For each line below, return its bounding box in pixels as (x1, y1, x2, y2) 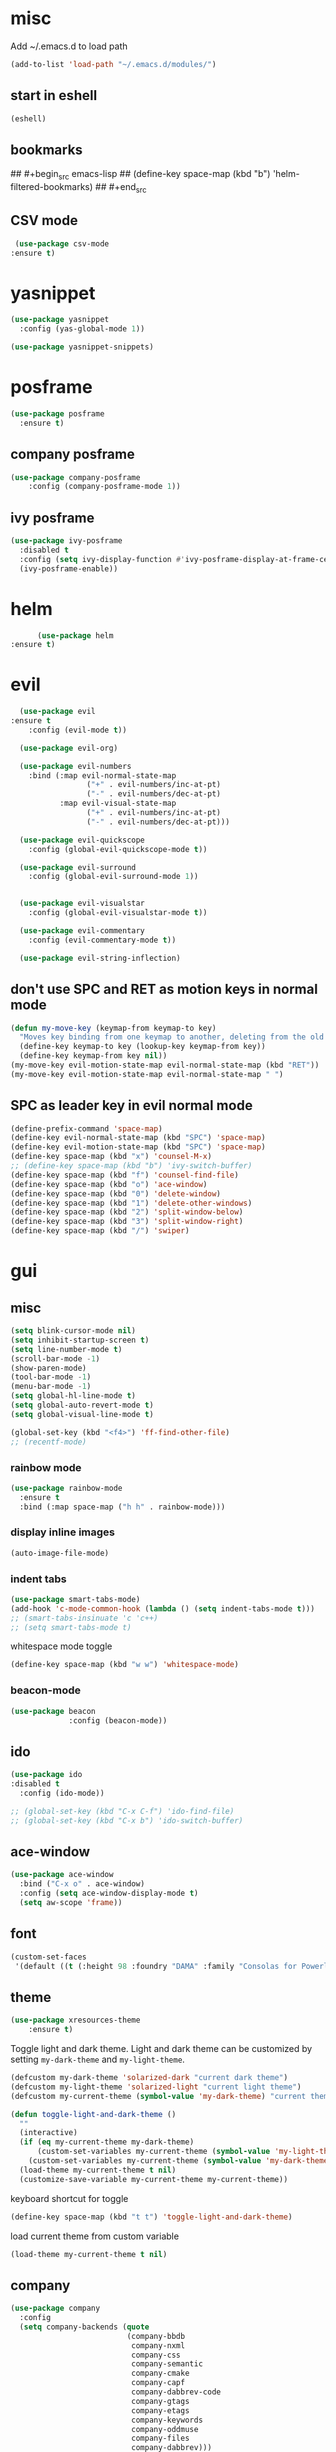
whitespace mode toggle (10, 1640, 113, 1652)
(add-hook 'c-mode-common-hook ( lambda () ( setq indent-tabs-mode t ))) (10, 1603, 315, 1614)
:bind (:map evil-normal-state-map (28, 770, 177, 781)
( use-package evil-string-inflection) (19, 953, 182, 963)
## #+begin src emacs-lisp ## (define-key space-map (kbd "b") (10, 168, 271, 182)
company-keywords (131, 2415, 203, 2425)
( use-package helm (36, 630, 114, 641)
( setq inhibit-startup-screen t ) (10, 1335, 150, 1345)
